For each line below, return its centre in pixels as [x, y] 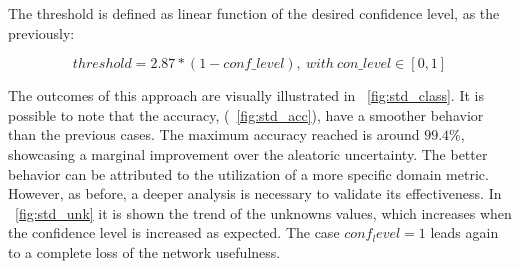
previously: [41, 32]
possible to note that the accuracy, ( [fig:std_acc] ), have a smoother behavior [246, 114]
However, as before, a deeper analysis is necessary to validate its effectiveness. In [255, 193]
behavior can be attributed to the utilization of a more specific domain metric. [248, 173]
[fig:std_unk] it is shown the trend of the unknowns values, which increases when [263, 212]
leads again [464, 232]
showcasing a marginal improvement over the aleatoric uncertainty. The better [248, 153]
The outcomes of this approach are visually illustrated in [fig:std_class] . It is [246, 95]
